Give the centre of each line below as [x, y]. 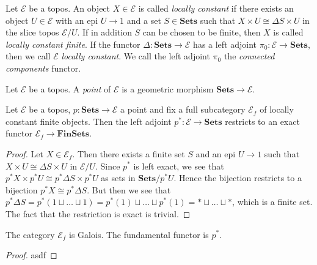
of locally [277, 109]
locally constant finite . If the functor [73, 44]
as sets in [118, 178]
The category [30, 234]
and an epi [216, 153]
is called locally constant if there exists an [216, 8]
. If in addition [104, 32]
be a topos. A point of [70, 88]
